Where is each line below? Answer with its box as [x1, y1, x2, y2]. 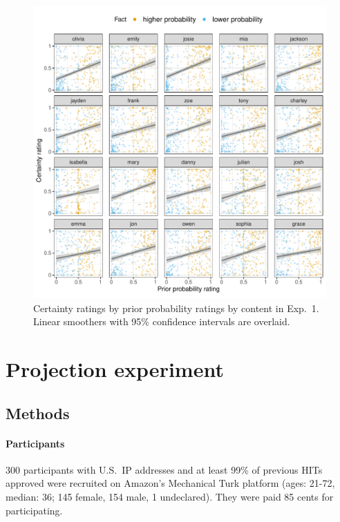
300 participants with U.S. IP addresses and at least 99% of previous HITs [6, 462, 323, 476]
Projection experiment [6, 354, 224, 383]
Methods [6, 402, 70, 423]
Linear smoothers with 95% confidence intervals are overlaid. [33, 314, 290, 329]
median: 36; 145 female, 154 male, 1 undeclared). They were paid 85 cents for [6, 489, 334, 503]
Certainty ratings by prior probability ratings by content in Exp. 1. [33, 300, 319, 315]
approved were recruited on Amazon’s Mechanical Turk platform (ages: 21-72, [6, 476, 335, 490]
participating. [6, 503, 63, 517]
